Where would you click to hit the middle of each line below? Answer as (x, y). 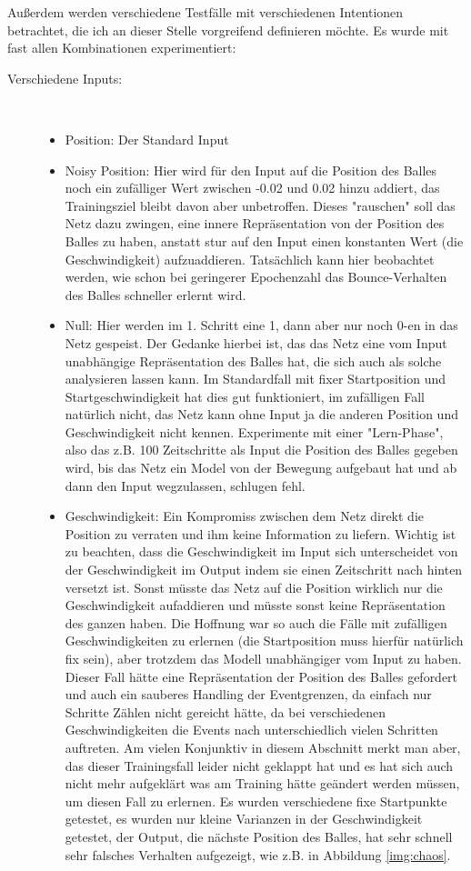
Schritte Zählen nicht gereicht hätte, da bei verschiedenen (225, 711)
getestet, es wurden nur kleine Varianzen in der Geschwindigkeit (244, 819)
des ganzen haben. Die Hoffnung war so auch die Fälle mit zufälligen (256, 622)
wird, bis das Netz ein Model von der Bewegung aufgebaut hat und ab (261, 468)
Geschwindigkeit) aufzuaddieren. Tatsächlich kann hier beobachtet (250, 259)
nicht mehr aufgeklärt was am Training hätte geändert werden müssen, (262, 783)
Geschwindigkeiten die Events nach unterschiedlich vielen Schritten (251, 730)
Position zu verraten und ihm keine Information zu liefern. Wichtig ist (261, 533)
